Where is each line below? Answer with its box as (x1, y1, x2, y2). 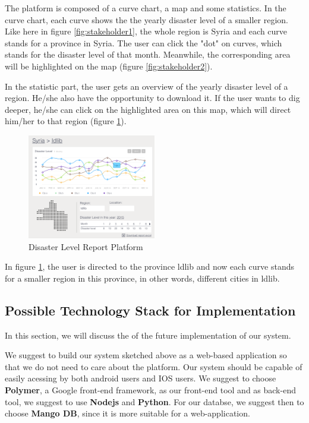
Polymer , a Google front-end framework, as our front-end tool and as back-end (5, 383, 296, 396)
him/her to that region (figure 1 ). (5, 115, 127, 127)
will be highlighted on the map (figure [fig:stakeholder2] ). (5, 59, 213, 72)
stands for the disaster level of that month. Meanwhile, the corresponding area (5, 48, 291, 61)
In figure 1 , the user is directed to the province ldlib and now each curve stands (5, 260, 294, 273)
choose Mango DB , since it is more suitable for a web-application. (5, 407, 250, 419)
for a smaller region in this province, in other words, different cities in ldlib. (5, 272, 280, 284)
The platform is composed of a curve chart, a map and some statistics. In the (5, 2, 286, 14)
